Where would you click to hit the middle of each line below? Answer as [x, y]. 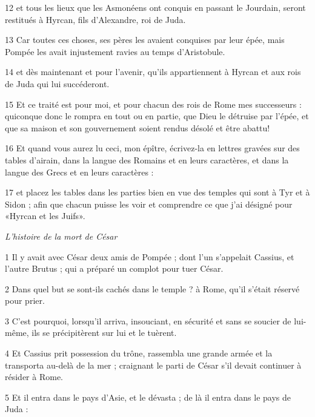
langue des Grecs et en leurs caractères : [79, 172]
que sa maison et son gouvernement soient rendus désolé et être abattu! [138, 127]
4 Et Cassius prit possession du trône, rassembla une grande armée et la [139, 353]
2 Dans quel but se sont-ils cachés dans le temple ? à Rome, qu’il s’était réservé [152, 288]
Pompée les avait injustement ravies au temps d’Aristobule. [115, 51]
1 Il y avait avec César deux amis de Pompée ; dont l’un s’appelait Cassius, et [150, 256]
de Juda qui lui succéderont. [57, 83]
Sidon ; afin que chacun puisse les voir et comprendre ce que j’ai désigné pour [149, 204]
